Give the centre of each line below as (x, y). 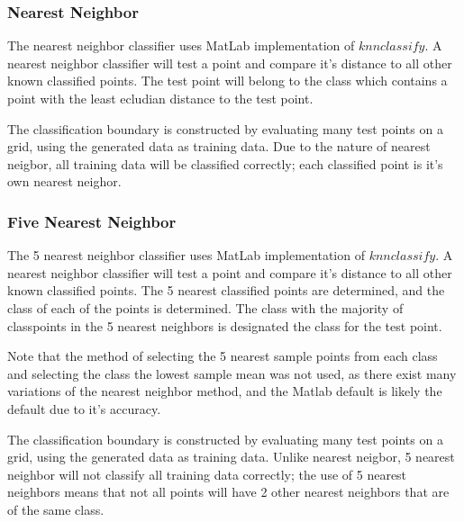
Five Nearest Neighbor (92, 221)
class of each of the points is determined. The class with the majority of (205, 307)
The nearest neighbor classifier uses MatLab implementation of (181, 45)
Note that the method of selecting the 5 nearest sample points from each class (223, 356)
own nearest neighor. (64, 181)
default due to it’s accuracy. (84, 408)
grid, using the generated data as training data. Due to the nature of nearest (219, 146)
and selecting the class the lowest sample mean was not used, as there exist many (232, 373)
